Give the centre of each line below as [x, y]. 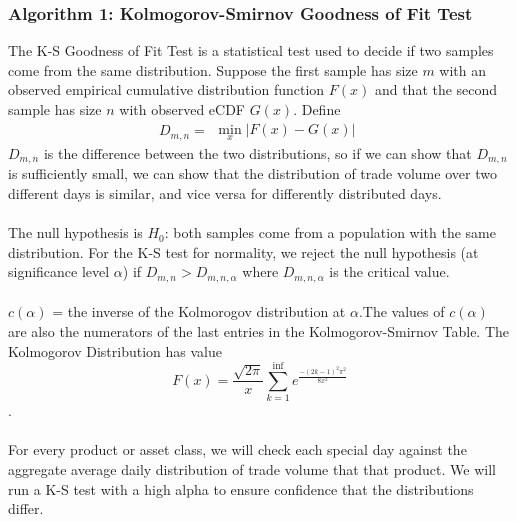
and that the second [436, 89]
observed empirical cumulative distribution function [166, 89]
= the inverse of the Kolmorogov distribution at [199, 311]
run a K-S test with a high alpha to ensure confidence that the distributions [241, 488]
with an [463, 69]
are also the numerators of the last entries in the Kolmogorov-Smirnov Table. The [259, 330]
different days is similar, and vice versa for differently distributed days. [225, 192]
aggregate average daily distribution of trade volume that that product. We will [252, 469]
